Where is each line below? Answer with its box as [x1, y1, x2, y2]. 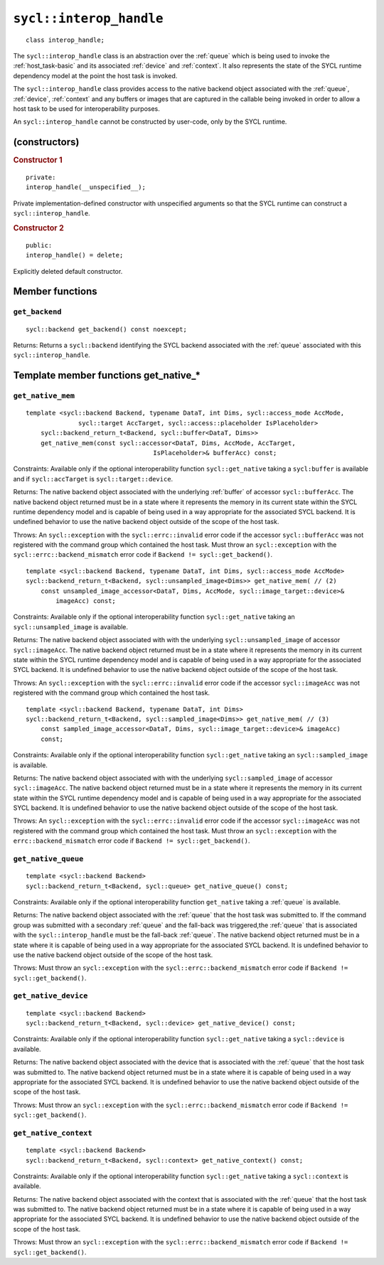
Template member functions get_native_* [13, 370, 201, 382]
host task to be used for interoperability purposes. [13, 104, 160, 113]
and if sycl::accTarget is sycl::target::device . [13, 474, 174, 483]
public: [26, 241, 53, 249]
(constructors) [13, 136, 80, 149]
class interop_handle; [26, 36, 105, 44]
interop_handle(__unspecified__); [26, 183, 146, 191]
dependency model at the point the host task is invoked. [13, 71, 178, 80]
